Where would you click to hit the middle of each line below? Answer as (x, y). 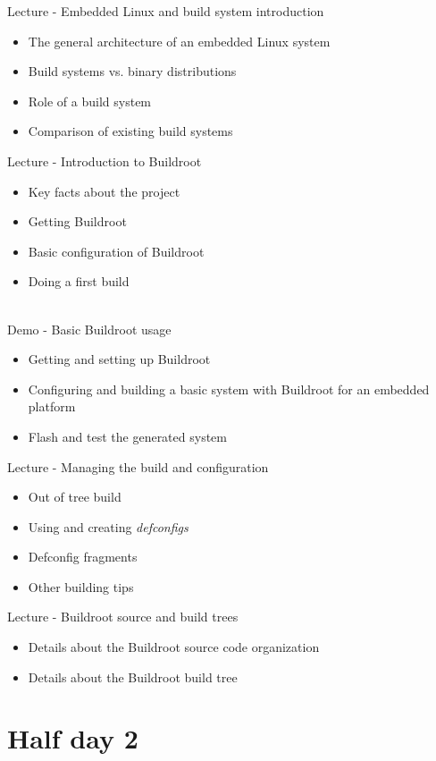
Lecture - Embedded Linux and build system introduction (166, 11)
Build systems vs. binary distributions (132, 71)
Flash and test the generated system (127, 436)
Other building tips (81, 586)
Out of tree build (75, 497)
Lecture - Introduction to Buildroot (105, 161)
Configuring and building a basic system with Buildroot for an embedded (229, 389)
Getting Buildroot (77, 221)
